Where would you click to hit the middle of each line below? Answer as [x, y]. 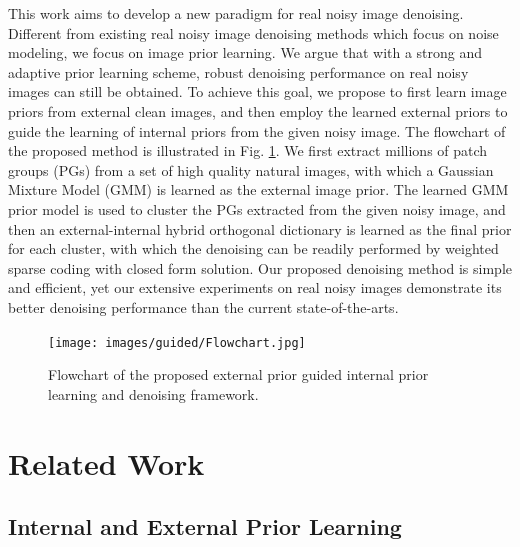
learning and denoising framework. [153, 393]
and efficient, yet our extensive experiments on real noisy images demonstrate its [255, 287]
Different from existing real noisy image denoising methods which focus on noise [253, 32]
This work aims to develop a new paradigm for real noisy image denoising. [236, 13]
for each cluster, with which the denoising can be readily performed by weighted [253, 248]
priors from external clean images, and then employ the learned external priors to [258, 110]
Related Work [106, 462]
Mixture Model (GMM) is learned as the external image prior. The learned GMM [258, 189]
